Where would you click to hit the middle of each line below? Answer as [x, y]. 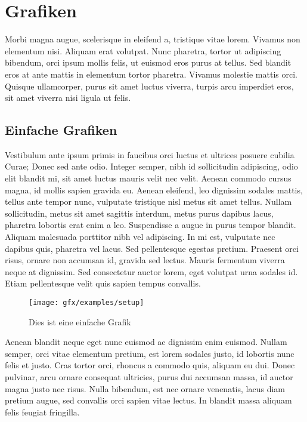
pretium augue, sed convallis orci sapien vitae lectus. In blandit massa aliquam [148, 400]
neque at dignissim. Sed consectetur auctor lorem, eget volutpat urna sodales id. [151, 271]
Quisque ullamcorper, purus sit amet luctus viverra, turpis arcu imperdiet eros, [149, 86]
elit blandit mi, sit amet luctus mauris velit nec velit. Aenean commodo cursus [148, 178]
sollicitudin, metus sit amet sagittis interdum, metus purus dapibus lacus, [139, 213]
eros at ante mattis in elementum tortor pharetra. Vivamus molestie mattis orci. [151, 74]
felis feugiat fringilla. [42, 412]
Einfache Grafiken [61, 130]
